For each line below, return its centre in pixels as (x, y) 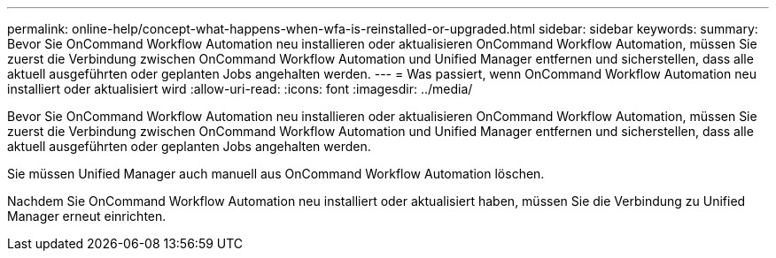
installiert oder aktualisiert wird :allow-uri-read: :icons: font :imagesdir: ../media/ (240, 89)
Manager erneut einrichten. (87, 216)
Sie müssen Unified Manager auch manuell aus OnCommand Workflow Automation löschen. (276, 174)
